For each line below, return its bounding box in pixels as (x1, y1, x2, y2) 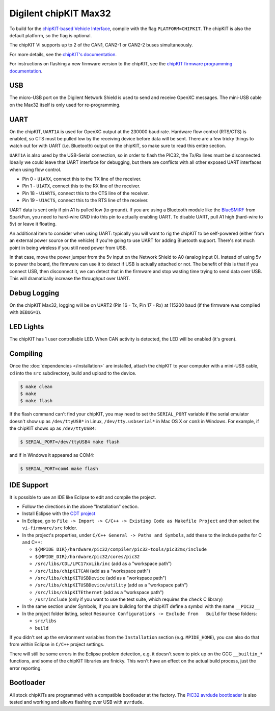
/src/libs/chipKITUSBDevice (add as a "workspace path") (35, 575, 167, 581)
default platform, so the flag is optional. (9, 32, 92, 38)
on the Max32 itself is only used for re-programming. (9, 102, 121, 108)
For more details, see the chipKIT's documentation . (9, 51, 117, 57)
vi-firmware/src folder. (22, 525, 77, 531)
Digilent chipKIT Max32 (9, 8, 112, 19)
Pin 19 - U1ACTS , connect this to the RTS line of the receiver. (22, 197, 149, 204)
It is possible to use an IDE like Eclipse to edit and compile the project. (9, 494, 156, 500)
